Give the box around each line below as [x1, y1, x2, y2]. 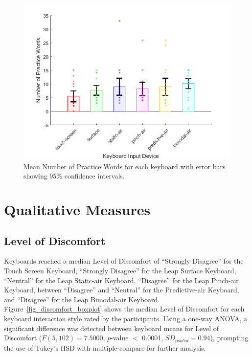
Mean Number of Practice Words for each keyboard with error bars [23, 161, 226, 171]
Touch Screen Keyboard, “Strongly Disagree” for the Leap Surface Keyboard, [4, 265, 236, 275]
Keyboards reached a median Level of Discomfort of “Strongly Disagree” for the [4, 256, 244, 266]
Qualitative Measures [4, 199, 151, 219]
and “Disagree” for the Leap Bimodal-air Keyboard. [4, 294, 160, 304]
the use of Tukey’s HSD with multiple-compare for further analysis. [4, 342, 206, 353]
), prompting [210, 333, 249, 343]
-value [111, 333, 129, 343]
